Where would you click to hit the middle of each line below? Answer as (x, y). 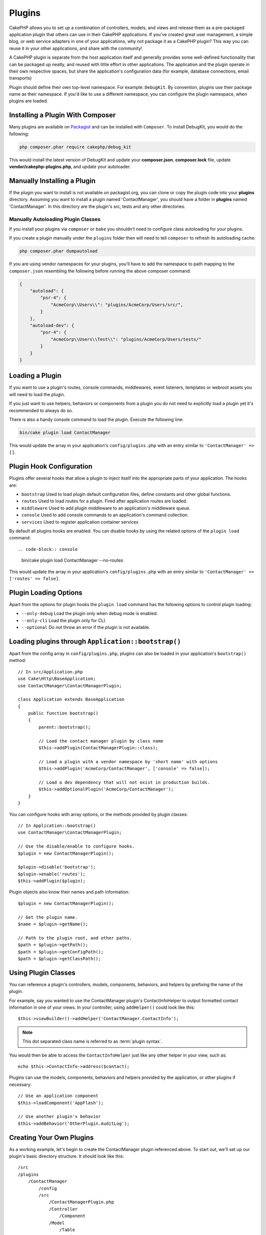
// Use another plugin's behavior (59, 1117)
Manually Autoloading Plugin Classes (55, 219)
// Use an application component (58, 1096)
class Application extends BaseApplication (71, 700)
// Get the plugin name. (48, 917)
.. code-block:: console (48, 549)
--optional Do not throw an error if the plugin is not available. (86, 627)
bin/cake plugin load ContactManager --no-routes (72, 560)
